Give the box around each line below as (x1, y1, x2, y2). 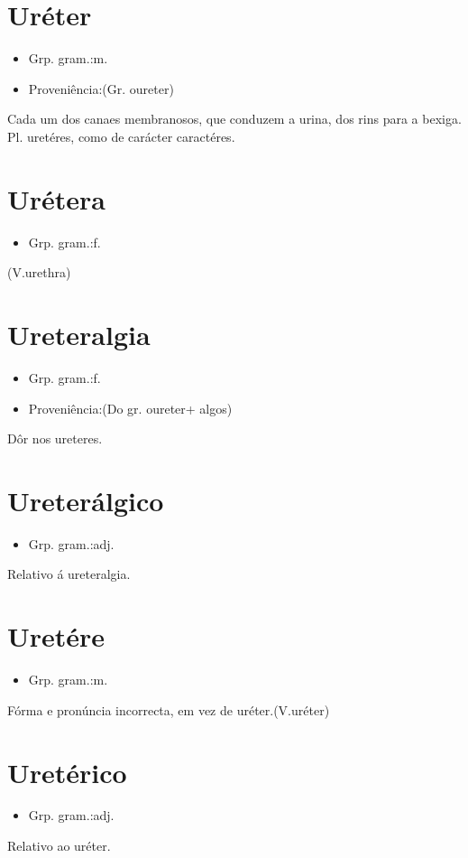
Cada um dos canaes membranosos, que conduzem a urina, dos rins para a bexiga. (7, 109, 462, 128)
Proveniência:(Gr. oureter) (28, 79, 174, 98)
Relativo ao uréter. (7, 836, 111, 855)
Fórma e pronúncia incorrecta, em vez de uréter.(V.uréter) (7, 700, 330, 719)
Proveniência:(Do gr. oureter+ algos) (28, 398, 233, 417)
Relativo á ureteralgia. (7, 564, 131, 583)
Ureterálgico (7, 481, 164, 518)
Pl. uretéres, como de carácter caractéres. (7, 126, 235, 145)
